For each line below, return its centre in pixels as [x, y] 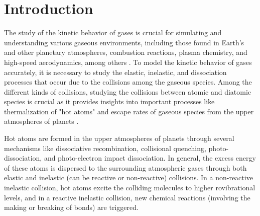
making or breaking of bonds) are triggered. [71, 207]
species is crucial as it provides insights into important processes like [109, 101]
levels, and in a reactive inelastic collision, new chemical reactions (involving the [127, 197]
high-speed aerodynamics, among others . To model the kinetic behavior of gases [128, 62]
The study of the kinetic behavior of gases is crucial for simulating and [113, 32]
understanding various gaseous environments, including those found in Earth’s [124, 42]
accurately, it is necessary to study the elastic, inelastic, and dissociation [115, 72]
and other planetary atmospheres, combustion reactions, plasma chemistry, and [126, 52]
